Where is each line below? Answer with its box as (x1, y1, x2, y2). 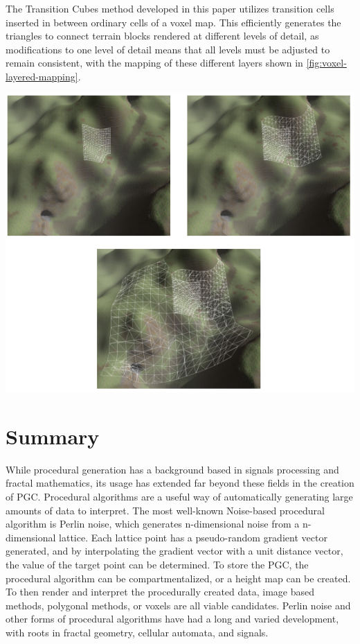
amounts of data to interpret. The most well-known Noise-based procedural (6, 503, 325, 517)
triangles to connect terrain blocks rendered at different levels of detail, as (6, 28, 319, 43)
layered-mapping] (6, 69, 78, 83)
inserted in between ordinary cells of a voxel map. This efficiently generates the (6, 15, 341, 29)
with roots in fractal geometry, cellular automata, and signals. (6, 625, 269, 640)
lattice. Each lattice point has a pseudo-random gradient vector (59, 530, 327, 544)
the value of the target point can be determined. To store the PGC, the (6, 557, 309, 572)
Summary (6, 421, 100, 450)
